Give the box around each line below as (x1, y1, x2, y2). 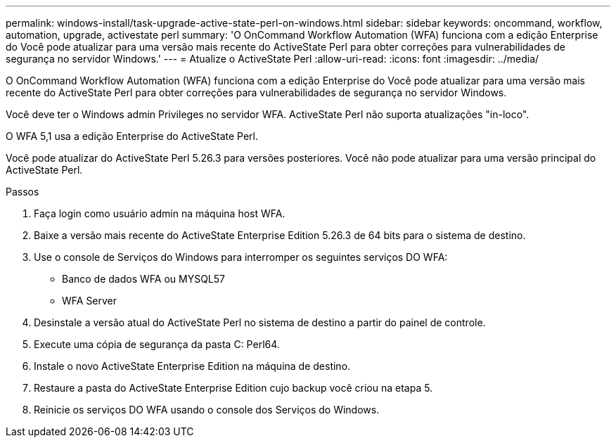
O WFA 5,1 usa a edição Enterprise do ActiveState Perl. (6, 130, 259, 142)
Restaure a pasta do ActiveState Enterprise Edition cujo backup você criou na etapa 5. (34, 382, 433, 394)
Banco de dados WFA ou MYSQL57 (62, 273, 225, 285)
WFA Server (62, 295, 117, 307)
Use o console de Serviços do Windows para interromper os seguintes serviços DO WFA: (34, 251, 448, 263)
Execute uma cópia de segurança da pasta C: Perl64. (34, 338, 280, 350)
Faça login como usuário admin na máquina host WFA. (34, 207, 285, 219)
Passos (6, 186, 39, 198)
